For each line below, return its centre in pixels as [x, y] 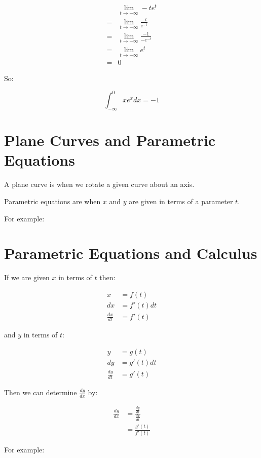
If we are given [27, 277]
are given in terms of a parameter [181, 201]
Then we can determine [41, 392]
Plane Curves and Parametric [110, 140]
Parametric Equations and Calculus [131, 253]
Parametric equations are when [52, 201]
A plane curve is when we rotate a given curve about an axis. [99, 184]
